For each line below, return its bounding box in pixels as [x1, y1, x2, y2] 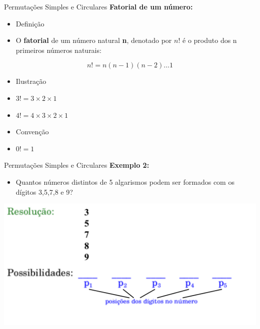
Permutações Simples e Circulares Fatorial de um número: [4, 1, 193, 11]
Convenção [15, 126, 49, 137]
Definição [15, 18, 44, 28]
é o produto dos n [182, 35, 237, 45]
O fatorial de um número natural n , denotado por [15, 35, 172, 45]
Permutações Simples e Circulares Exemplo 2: [4, 160, 149, 170]
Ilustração [15, 76, 46, 86]
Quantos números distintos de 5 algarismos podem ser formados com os [15, 176, 234, 187]
